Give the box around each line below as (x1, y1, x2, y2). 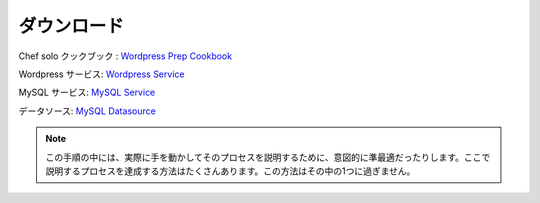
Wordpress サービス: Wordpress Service (18, 68, 185, 80)
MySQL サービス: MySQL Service (18, 86, 156, 99)
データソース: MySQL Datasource (18, 105, 157, 117)
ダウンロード (18, 15, 125, 37)
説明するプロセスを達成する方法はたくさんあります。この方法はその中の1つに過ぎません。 (45, 165, 416, 177)
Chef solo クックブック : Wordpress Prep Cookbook (18, 50, 233, 62)
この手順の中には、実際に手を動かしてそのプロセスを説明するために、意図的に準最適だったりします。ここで (45, 151, 491, 163)
